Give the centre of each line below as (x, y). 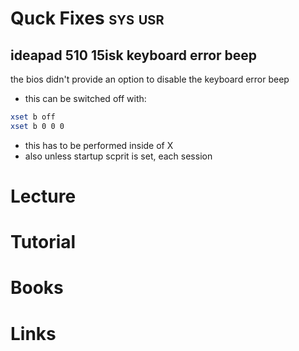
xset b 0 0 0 (37, 126)
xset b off (33, 117)
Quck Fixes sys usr (87, 18)
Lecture (43, 196)
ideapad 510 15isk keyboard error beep (134, 55)
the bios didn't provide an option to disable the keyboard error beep (150, 79)
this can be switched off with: (85, 98)
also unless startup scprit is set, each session (118, 156)
